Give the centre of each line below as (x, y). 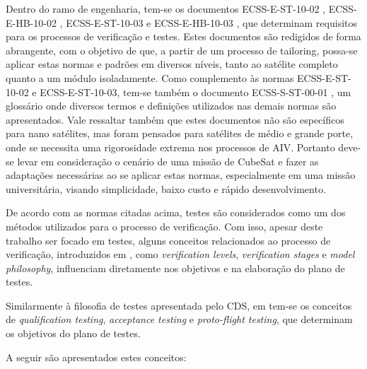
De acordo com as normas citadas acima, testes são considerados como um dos (176, 212)
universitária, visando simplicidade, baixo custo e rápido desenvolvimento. (166, 188)
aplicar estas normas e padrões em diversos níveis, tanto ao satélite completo (172, 64)
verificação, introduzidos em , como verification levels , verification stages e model (180, 254)
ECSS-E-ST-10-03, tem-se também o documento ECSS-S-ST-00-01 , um (196, 92)
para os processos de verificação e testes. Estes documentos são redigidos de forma (183, 36)
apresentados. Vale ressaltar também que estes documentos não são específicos (175, 119)
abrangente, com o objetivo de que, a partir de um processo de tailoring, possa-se (182, 50)
